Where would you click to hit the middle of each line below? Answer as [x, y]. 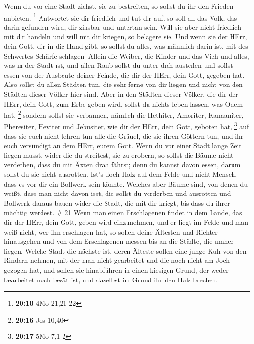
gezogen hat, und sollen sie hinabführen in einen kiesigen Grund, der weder [116, 270]
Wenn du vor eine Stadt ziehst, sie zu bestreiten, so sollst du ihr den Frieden [119, 6]
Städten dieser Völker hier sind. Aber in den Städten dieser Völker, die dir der [121, 94]
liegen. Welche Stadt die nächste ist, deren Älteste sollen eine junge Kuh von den [125, 250]
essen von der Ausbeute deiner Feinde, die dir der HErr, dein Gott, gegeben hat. [124, 75]
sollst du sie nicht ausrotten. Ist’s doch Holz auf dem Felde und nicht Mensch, [121, 174]
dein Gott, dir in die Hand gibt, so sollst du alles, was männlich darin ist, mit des [126, 46]
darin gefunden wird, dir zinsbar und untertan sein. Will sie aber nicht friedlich [123, 27]
